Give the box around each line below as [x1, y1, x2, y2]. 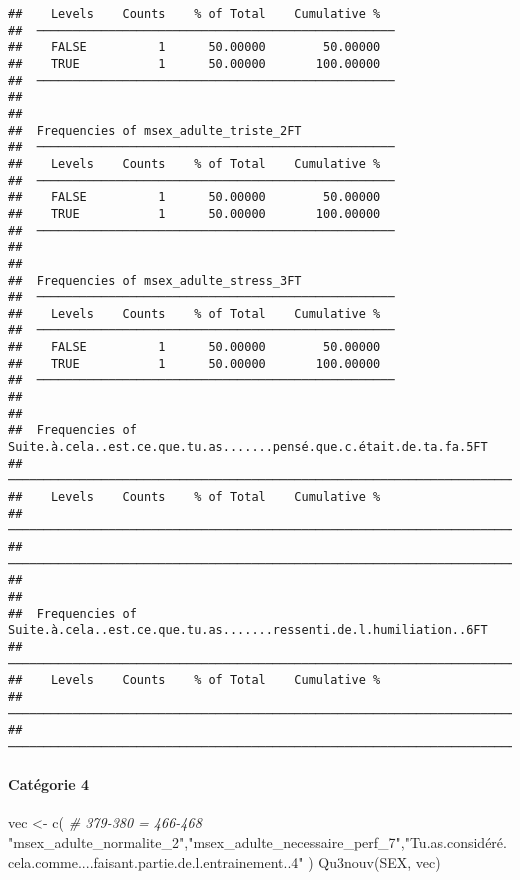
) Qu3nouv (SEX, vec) [308, 851, 441, 872]
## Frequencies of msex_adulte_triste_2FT [8, 123, 302, 138]
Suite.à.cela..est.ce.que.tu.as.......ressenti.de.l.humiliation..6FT [8, 623, 488, 638]
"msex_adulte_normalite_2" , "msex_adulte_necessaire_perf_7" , [8, 831, 405, 852]
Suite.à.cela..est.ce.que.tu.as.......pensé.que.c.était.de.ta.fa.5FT [8, 440, 488, 455]
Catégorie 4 [8, 774, 90, 795]
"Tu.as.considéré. [404, 831, 507, 852]
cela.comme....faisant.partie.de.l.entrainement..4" [8, 851, 304, 872]
